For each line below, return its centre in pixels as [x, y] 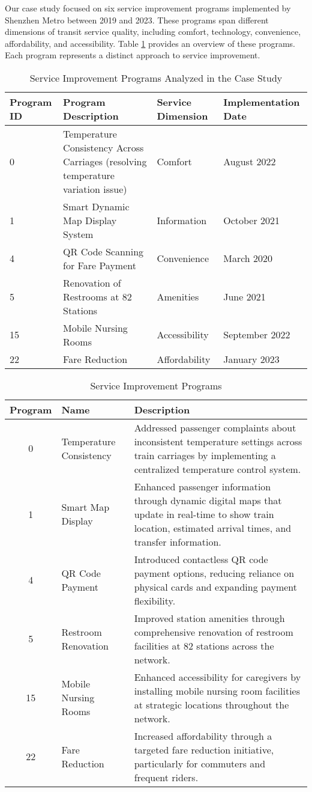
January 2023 [251, 359]
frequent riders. [166, 777]
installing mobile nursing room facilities [217, 690]
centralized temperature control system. [217, 469]
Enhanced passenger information [202, 486]
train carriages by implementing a [205, 455]
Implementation [262, 102]
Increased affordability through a [203, 736]
